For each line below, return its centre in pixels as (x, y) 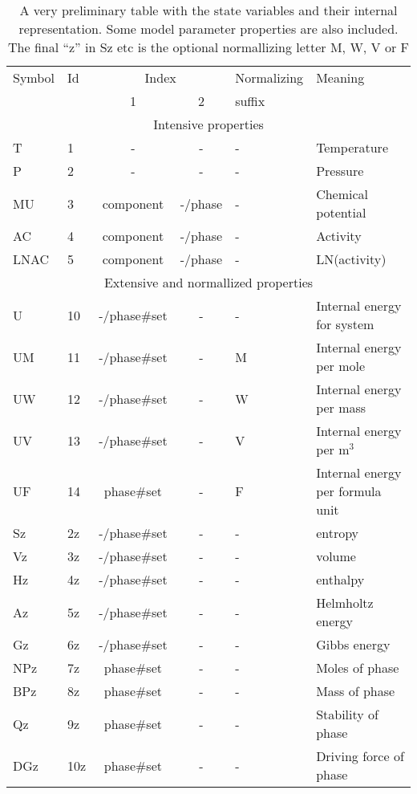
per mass (341, 407)
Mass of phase (356, 691)
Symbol (34, 77)
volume (336, 556)
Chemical (342, 194)
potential (341, 212)
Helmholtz (345, 603)
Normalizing (269, 77)
